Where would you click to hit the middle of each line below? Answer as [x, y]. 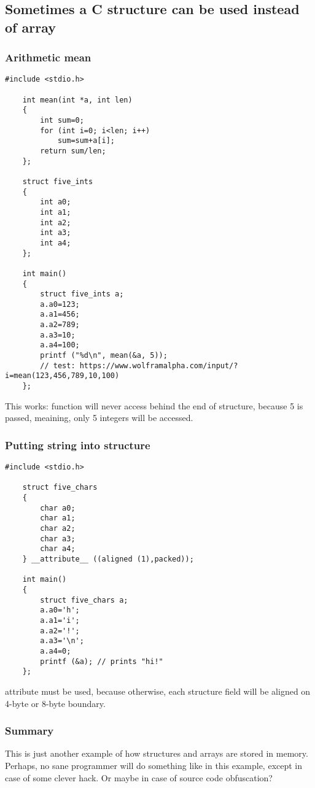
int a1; [56, 212]
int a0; [56, 202]
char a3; [58, 539]
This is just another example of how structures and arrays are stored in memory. [157, 753]
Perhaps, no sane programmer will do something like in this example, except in [154, 765]
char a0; [58, 508]
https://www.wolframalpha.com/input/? [159, 365]
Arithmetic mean [48, 57]
